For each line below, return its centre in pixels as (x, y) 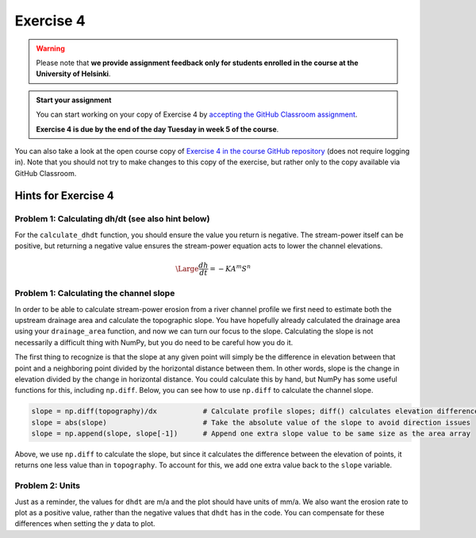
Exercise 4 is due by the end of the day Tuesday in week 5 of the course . (157, 129)
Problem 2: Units (48, 486)
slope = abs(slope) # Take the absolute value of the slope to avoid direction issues (251, 422)
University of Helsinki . (73, 74)
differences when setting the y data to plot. (85, 524)
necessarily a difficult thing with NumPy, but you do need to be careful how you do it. (154, 342)
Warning (50, 48)
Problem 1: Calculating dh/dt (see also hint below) (112, 219)
